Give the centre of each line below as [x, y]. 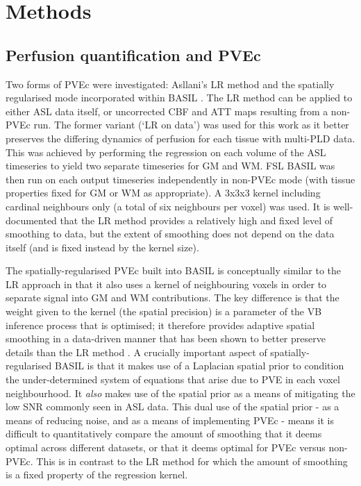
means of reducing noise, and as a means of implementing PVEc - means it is [170, 420]
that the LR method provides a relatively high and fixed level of [196, 220]
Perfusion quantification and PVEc [133, 55]
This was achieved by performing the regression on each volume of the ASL [166, 152]
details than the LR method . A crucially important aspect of [136, 352]
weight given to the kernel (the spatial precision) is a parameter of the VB [164, 311]
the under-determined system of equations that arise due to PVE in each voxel [173, 379]
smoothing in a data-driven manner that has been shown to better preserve [166, 338]
